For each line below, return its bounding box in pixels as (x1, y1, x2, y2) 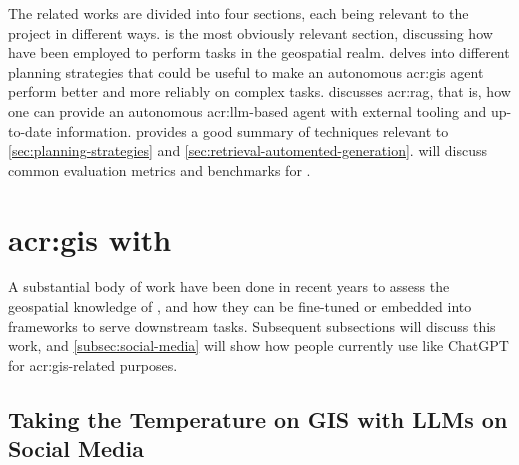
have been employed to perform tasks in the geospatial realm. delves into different (8, 42, 510, 63)
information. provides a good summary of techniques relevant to (56, 120, 449, 141)
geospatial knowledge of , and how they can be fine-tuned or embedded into (8, 296, 472, 317)
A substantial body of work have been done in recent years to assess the (8, 276, 450, 297)
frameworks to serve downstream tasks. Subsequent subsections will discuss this (8, 315, 496, 336)
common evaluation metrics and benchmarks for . (8, 159, 311, 180)
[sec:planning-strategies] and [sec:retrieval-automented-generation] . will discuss (8, 140, 488, 161)
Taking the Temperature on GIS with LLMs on (8, 403, 508, 434)
